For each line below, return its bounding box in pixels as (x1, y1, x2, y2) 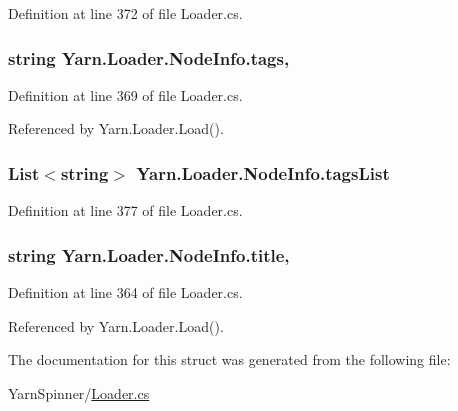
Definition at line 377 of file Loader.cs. (8, 200, 243, 221)
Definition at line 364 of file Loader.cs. (8, 282, 243, 303)
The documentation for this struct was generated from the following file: (8, 349, 451, 370)
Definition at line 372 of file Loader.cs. (8, 3, 243, 23)
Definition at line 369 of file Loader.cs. (8, 84, 243, 105)
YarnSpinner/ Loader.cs (8, 382, 150, 403)
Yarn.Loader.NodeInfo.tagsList (136, 160, 390, 185)
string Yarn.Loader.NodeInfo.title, (8, 242, 290, 267)
